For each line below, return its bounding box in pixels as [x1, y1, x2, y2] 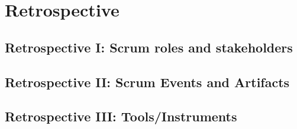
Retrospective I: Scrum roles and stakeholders [5, 38, 293, 56]
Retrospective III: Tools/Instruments [5, 107, 237, 125]
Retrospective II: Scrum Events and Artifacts [5, 72, 290, 91]
